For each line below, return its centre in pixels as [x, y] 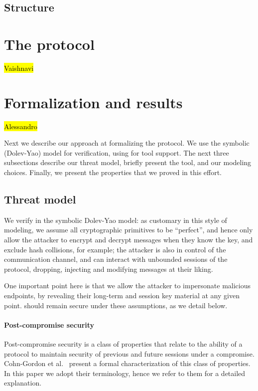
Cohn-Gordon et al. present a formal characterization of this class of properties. [127, 363]
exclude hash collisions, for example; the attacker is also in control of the [115, 249]
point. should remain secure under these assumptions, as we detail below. [116, 305]
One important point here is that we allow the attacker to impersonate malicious [128, 286]
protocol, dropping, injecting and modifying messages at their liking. [109, 269]
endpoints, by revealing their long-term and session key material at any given [122, 295]
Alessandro [21, 126]
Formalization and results [93, 102]
